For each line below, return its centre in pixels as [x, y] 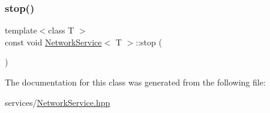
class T [61, 30]
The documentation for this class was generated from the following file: [135, 82]
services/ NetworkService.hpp [58, 102]
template [21, 30]
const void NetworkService [53, 42]
